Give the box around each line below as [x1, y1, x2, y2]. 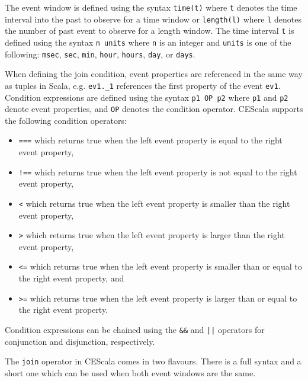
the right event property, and [18, 272, 124, 284]
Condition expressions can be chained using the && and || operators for [5, 323, 265, 335]
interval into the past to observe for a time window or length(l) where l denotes [5, 12, 301, 25]
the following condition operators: [5, 114, 127, 126]
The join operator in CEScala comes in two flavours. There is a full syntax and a [5, 355, 301, 367]
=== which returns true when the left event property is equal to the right [18, 134, 283, 146]
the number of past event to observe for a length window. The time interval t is [5, 24, 294, 37]
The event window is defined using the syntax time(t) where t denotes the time [5, 1, 297, 13]
